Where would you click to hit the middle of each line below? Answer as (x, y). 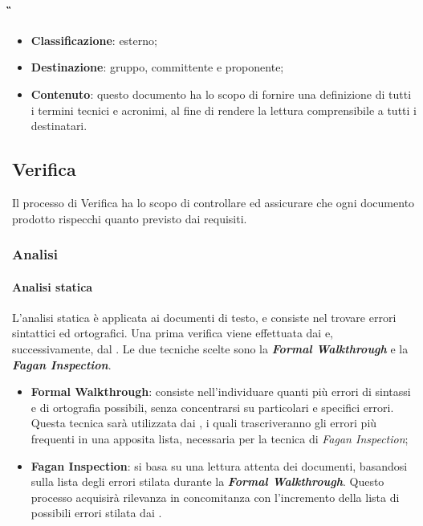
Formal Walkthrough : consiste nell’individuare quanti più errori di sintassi (221, 391)
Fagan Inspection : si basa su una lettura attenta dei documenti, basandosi (219, 465)
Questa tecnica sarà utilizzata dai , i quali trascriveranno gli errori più (204, 423)
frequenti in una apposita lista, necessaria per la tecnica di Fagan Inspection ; (220, 438)
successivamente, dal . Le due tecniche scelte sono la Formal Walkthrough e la (210, 348)
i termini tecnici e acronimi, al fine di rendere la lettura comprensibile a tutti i (224, 110)
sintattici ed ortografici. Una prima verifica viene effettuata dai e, (173, 333)
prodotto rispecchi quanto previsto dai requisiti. (130, 218)
